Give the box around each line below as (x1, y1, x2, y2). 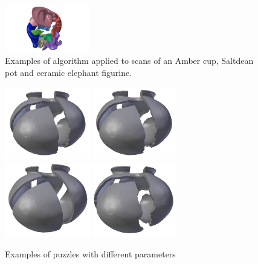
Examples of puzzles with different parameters (5, 247, 176, 260)
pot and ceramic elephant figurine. (5, 66, 132, 78)
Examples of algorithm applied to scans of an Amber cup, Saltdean (5, 54, 254, 67)
